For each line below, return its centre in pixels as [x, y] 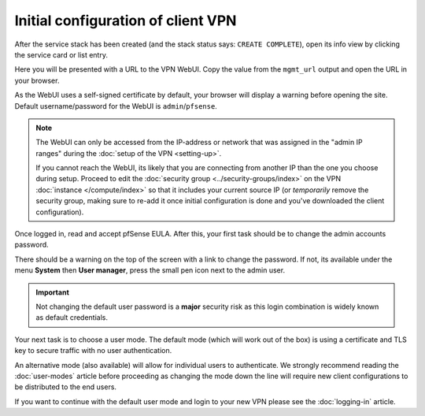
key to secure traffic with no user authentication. [93, 351]
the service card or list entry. [61, 54]
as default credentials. [72, 318]
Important [53, 292]
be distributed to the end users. [66, 387]
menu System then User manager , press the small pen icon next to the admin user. [150, 270]
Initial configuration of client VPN [126, 20]
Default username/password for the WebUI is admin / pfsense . [116, 106]
